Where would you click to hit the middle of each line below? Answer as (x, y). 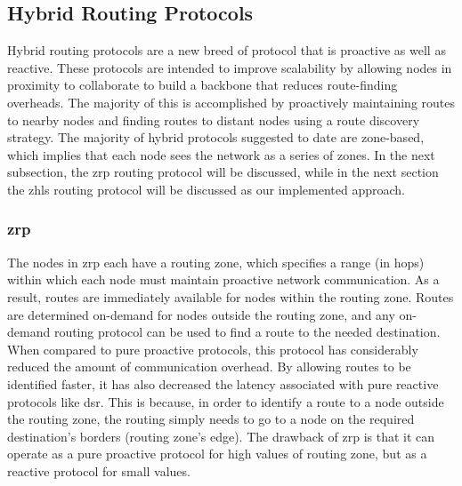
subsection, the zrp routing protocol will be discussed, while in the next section (223, 172)
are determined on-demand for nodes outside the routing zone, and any (201, 314)
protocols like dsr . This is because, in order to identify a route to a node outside (226, 401)
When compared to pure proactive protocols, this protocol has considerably (213, 349)
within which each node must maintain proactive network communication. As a (223, 279)
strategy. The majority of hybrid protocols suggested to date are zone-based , (216, 137)
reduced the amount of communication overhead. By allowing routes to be (209, 366)
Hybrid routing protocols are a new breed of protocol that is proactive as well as (227, 50)
